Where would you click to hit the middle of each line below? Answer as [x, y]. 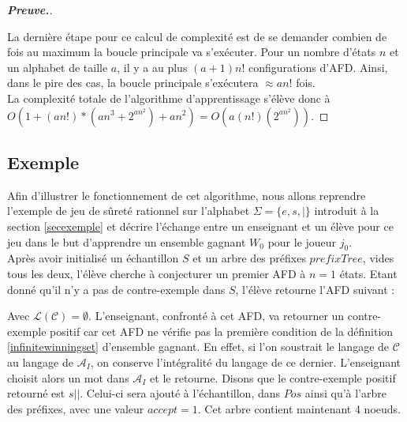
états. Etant [368, 273]
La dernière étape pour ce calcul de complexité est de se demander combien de [197, 36]
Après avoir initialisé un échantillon [93, 258]
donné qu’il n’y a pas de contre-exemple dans [116, 289]
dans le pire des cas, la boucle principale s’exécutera [133, 83]
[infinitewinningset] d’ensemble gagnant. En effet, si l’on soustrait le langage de [198, 347]
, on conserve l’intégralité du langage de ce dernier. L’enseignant [246, 362]
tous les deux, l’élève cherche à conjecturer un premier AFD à [157, 273]
